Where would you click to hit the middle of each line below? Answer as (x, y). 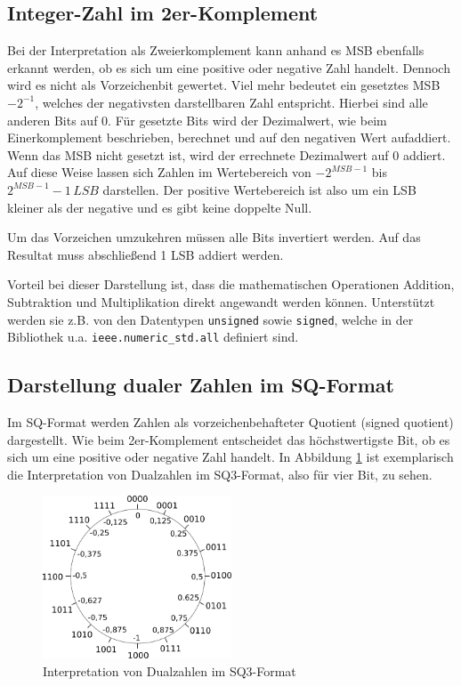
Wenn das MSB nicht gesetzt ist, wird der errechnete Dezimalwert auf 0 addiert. (226, 154)
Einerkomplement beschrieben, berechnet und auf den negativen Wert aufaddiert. (229, 137)
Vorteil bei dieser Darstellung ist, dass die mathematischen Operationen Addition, (231, 284)
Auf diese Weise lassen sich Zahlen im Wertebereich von (159, 172)
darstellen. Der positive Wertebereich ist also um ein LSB (259, 189)
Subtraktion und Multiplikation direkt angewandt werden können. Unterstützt (221, 301)
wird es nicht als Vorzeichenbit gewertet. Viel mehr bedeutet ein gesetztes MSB (224, 85)
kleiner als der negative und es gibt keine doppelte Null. (160, 207)
